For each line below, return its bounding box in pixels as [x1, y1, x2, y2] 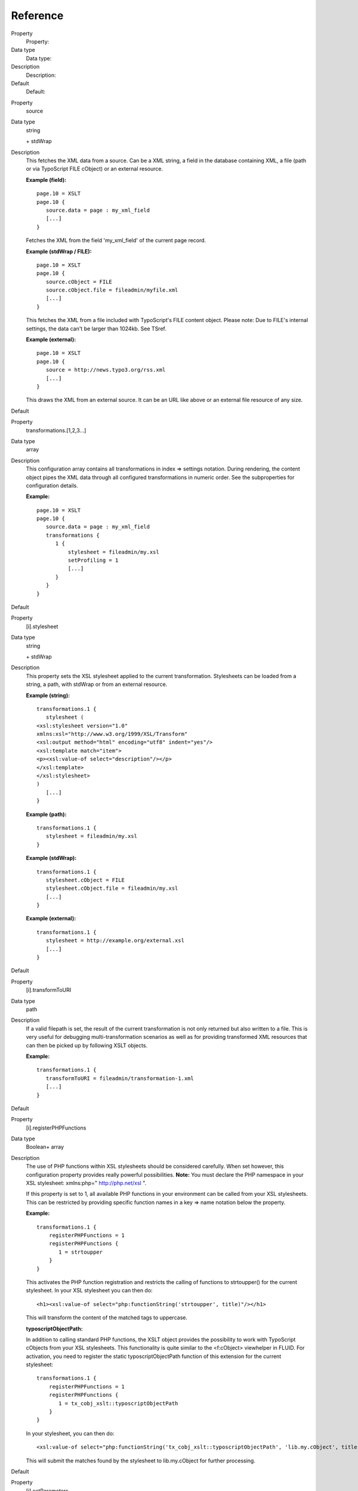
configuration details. [26, 482, 79, 489]
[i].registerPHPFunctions [26, 1124, 87, 1131]
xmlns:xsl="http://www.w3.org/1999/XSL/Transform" [36, 731, 188, 738]
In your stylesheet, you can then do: [26, 1430, 115, 1437]
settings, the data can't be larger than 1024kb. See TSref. [26, 325, 166, 332]
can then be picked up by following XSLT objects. [26, 1041, 148, 1049]
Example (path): [26, 811, 67, 818]
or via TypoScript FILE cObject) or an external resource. [26, 165, 163, 172]
